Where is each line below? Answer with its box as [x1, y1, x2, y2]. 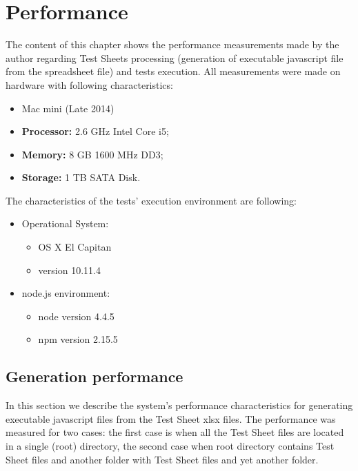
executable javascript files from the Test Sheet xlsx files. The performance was [6, 411, 336, 426]
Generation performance [6, 366, 183, 387]
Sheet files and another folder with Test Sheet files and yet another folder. [6, 452, 319, 466]
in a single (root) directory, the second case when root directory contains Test [6, 439, 335, 453]
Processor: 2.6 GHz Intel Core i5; [21, 124, 169, 138]
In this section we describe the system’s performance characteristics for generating [6, 398, 353, 412]
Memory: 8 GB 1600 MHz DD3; [21, 147, 163, 161]
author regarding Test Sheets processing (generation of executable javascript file [6, 50, 344, 65]
